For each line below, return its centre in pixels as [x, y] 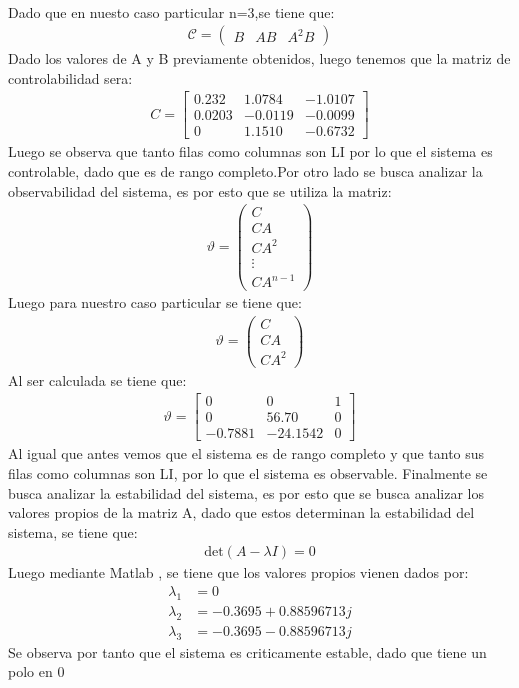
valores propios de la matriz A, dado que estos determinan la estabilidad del [241, 512]
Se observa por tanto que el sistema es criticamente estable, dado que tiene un [247, 651]
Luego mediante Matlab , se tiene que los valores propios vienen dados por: [238, 572]
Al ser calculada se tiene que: [97, 379]
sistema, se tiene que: [73, 531]
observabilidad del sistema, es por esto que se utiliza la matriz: [200, 190]
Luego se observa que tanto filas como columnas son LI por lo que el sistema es [250, 151]
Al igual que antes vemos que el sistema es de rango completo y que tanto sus [246, 453]
